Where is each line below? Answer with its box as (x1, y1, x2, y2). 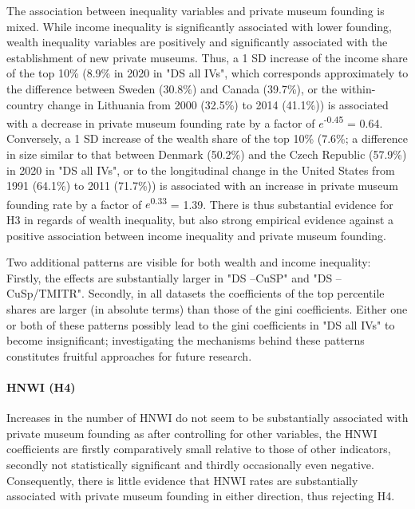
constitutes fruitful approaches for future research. (6, 347, 252, 364)
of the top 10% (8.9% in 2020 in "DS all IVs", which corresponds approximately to (6, 65, 409, 81)
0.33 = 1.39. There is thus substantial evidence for (150, 193, 393, 212)
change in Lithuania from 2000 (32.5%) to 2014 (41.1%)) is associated (47, 96, 389, 112)
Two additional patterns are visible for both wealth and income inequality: (6, 254, 371, 270)
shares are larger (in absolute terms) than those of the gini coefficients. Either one (6, 301, 408, 317)
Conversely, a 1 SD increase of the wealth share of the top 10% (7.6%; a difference (6, 130, 408, 147)
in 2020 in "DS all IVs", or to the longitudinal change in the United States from (6, 161, 395, 178)
